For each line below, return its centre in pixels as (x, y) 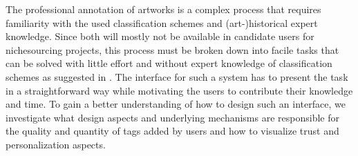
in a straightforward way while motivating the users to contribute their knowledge (179, 90)
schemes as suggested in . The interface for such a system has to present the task (177, 76)
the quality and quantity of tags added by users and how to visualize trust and (172, 131)
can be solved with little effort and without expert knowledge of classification (169, 63)
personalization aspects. (56, 144)
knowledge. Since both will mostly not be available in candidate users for (160, 36)
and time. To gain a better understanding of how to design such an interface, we (176, 104)
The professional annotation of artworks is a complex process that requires (163, 9)
